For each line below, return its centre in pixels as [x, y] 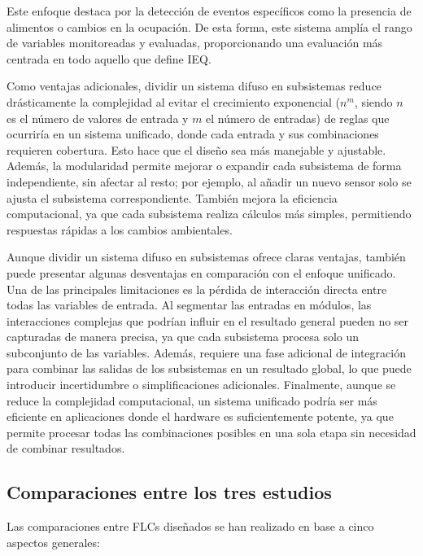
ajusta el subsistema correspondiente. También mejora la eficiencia [172, 197]
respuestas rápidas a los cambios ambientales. [120, 229]
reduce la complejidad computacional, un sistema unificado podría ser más [192, 400]
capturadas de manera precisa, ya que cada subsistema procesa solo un [183, 337]
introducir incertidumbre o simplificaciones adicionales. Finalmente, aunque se [201, 385]
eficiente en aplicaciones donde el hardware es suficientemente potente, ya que [200, 416]
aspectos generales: [53, 542]
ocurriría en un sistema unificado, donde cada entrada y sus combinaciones [193, 134]
